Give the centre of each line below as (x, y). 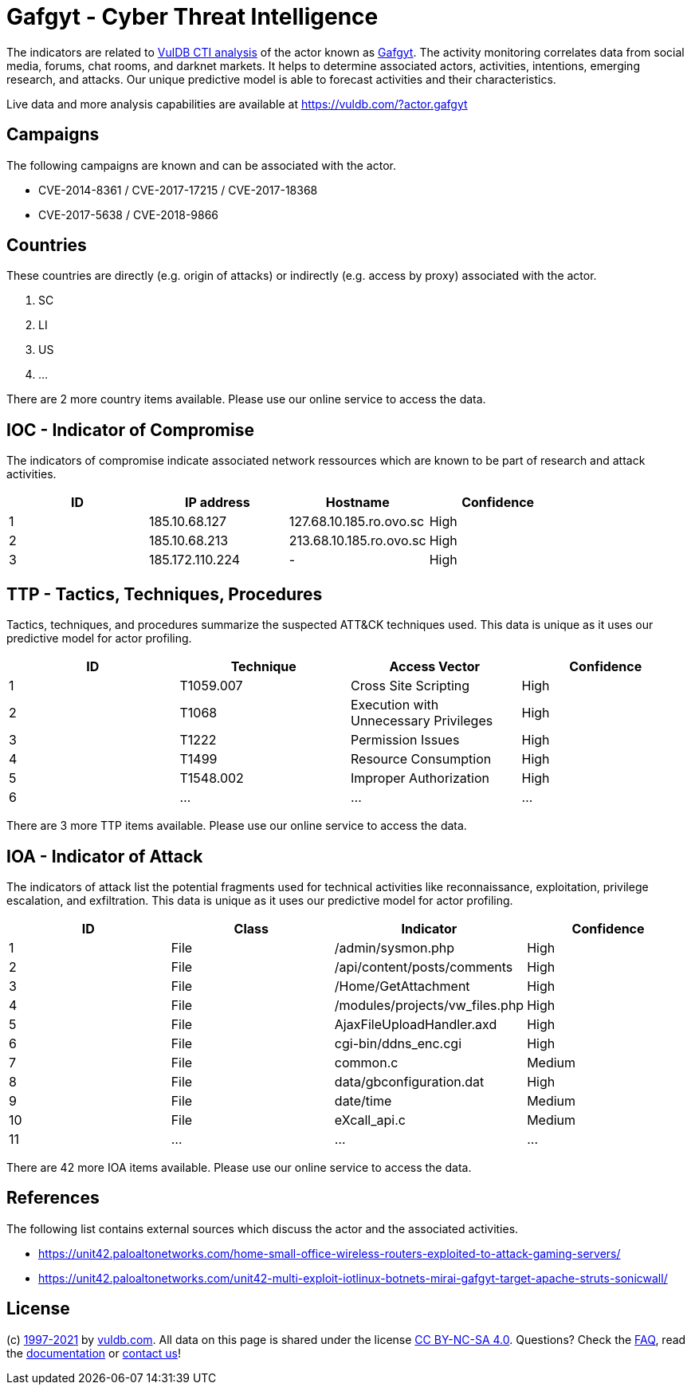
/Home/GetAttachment (402, 986)
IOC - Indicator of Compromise (130, 430)
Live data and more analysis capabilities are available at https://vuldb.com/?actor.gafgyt (237, 104)
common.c (366, 1062)
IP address (217, 503)
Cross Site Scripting (410, 686)
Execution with (395, 705)
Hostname (357, 503)
